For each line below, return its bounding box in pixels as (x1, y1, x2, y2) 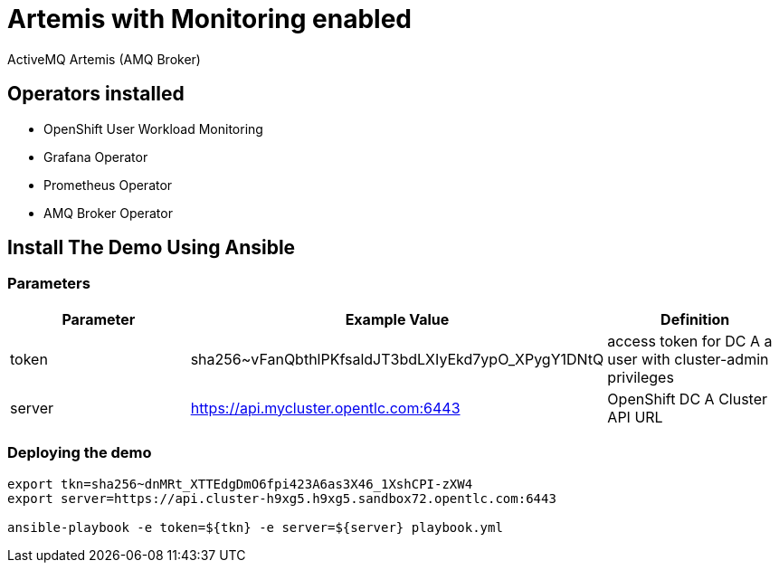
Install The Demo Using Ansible (7, 236, 296, 260)
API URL (607, 407, 663, 426)
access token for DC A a (607, 331, 773, 350)
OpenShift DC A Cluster (607, 389, 768, 408)
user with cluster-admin (607, 349, 769, 368)
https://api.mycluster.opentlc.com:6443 (190, 398, 461, 417)
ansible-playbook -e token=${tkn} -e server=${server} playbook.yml (7, 519, 503, 535)
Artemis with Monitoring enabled (7, 4, 412, 34)
